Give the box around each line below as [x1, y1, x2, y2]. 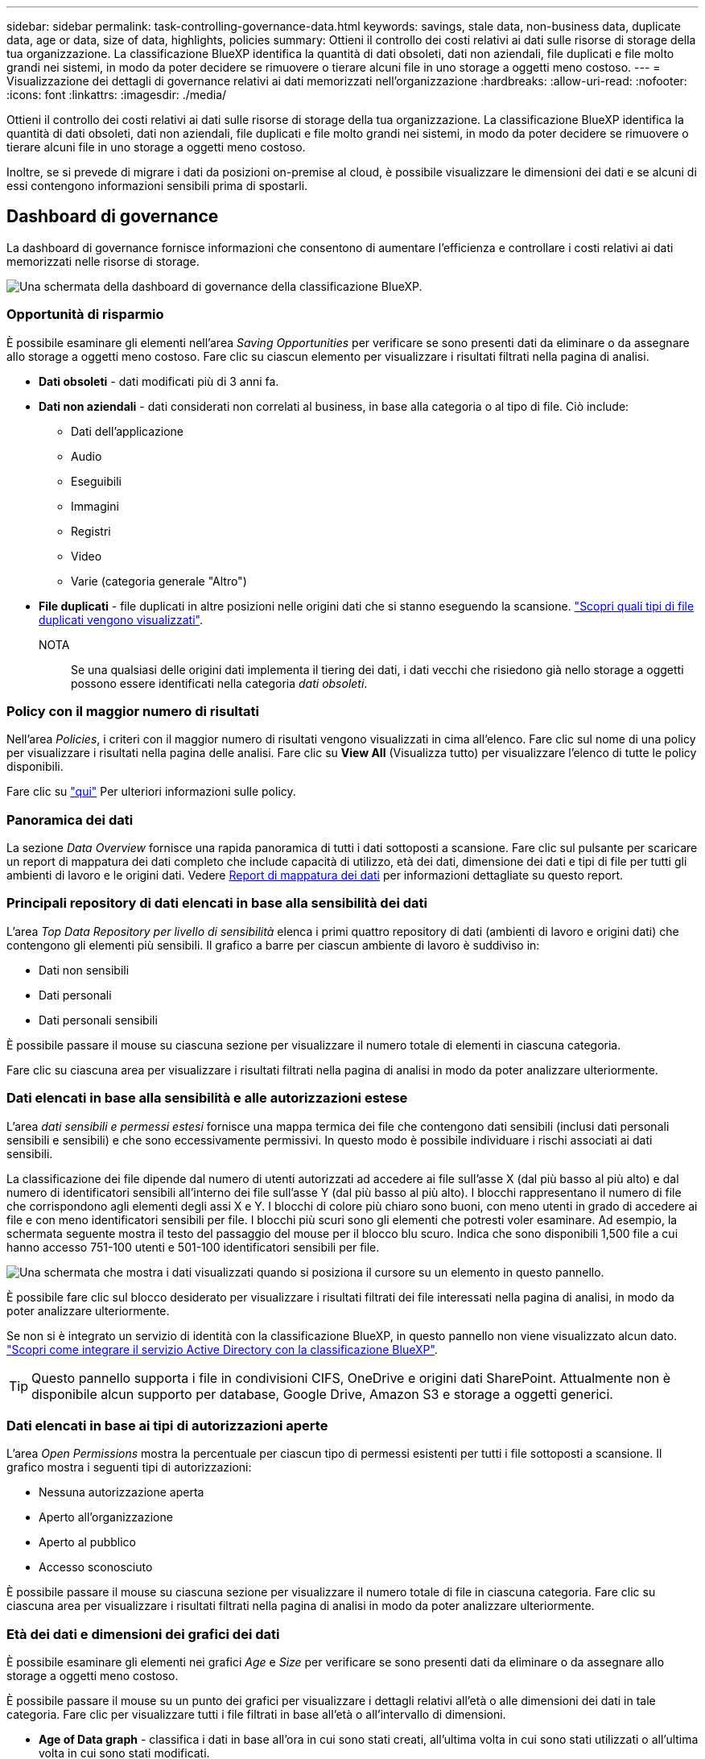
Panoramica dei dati [6, 811, 134, 828]
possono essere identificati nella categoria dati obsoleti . [71, 676, 368, 690]
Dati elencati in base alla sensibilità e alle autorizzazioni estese [6, 1090, 408, 1107]
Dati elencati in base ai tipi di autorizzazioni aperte [6, 1417, 328, 1434]
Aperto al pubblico [39, 1535, 137, 1550]
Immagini [71, 499, 119, 513]
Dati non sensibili [39, 962, 130, 977]
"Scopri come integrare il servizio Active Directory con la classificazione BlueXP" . [6, 1342, 438, 1356]
